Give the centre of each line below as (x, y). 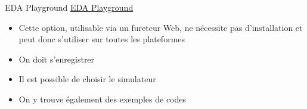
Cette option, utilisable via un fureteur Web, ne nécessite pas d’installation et (161, 27)
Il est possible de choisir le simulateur (87, 79)
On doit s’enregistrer (57, 59)
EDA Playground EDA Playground (69, 7)
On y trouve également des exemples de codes (103, 99)
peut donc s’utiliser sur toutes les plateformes (102, 39)
